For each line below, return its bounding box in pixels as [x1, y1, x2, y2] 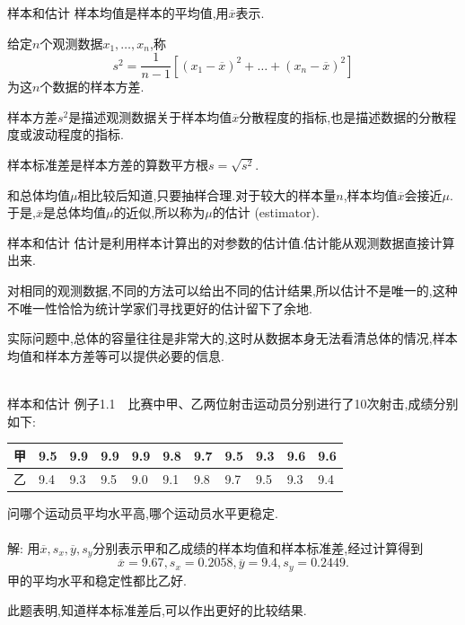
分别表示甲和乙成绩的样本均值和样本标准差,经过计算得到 [92, 538, 424, 557]
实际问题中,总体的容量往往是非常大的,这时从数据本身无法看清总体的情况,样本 [7, 329, 458, 348]
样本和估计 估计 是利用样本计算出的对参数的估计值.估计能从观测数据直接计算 [7, 233, 455, 251]
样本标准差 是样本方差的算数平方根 [7, 155, 208, 174]
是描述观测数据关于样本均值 [68, 107, 232, 126]
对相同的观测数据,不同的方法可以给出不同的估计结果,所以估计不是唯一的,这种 [7, 281, 458, 299]
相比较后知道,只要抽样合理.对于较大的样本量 [77, 185, 337, 204]
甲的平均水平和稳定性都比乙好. [7, 570, 187, 589]
